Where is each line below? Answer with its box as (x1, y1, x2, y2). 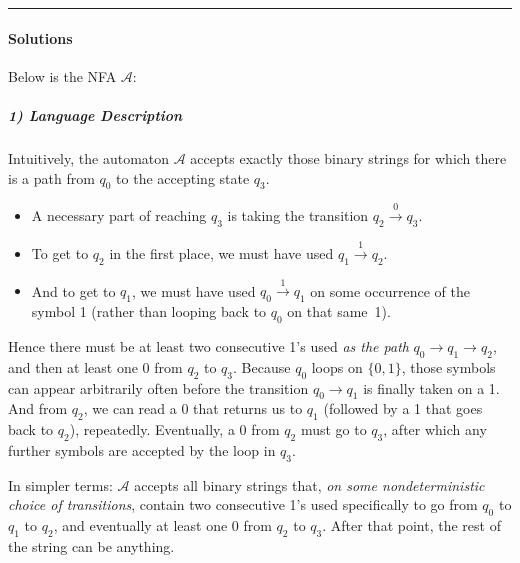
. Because (233, 356, 291, 377)
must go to (300, 419, 367, 440)
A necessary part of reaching (31, 205, 207, 226)
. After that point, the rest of (322, 515, 501, 536)
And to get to (31, 280, 116, 301)
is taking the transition (227, 205, 369, 226)
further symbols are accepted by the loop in (8, 439, 276, 460)
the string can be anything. (8, 535, 175, 556)
